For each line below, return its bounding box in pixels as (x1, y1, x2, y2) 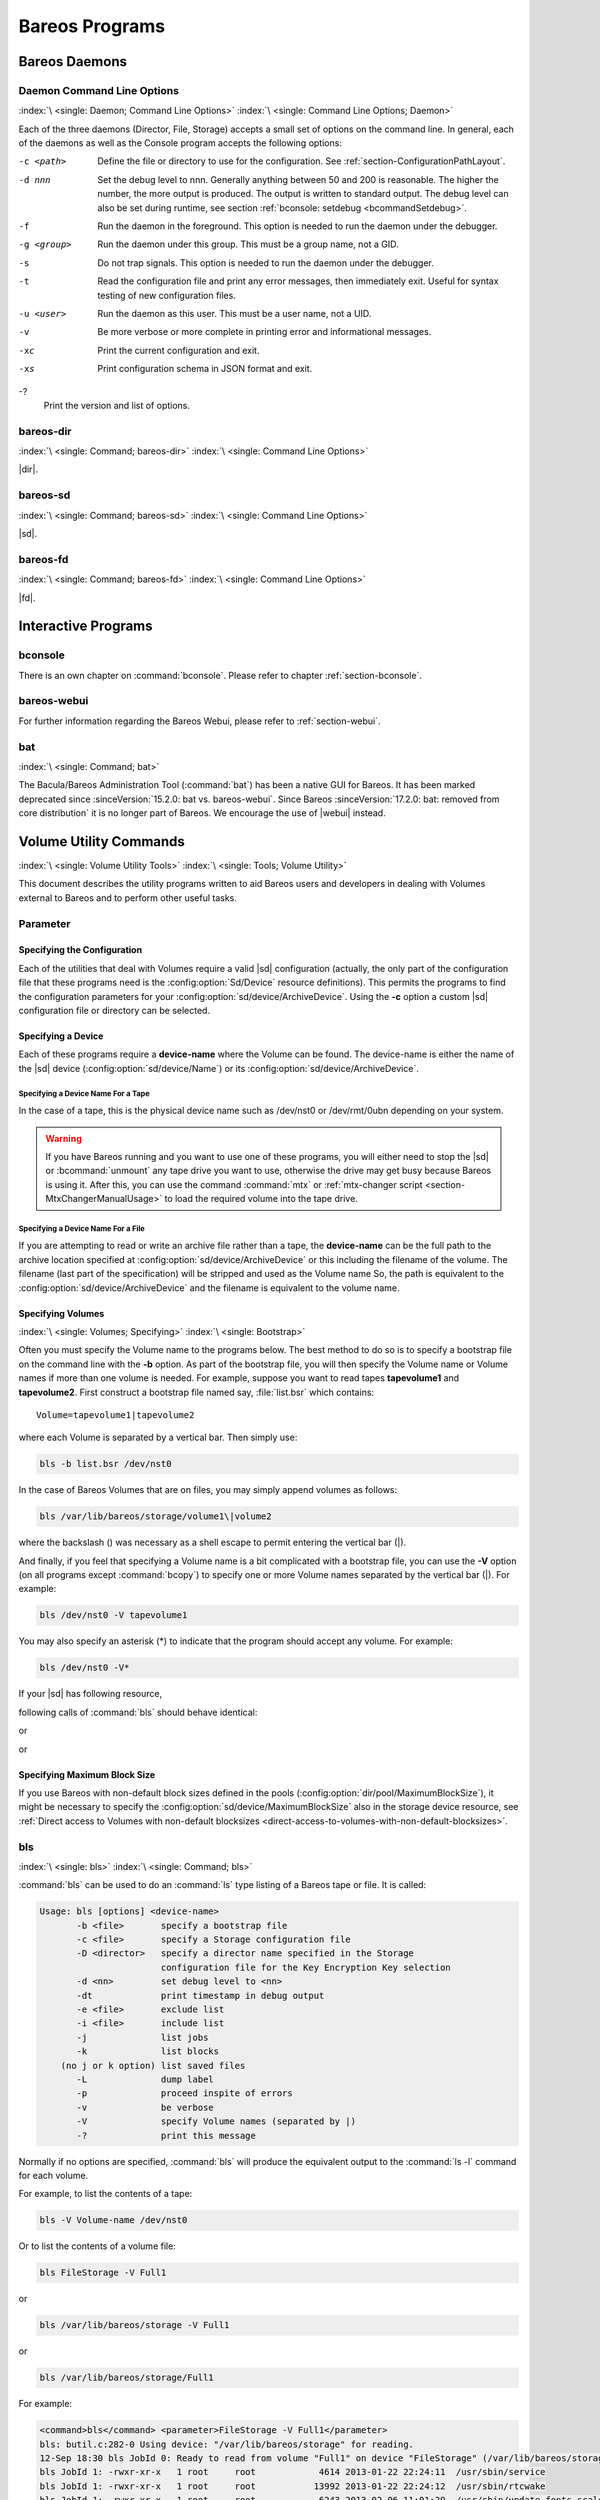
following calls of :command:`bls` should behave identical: (18, 1706, 258, 1718)
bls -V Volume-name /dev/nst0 (39, 2215, 188, 2226)
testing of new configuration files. (97, 289, 237, 301)
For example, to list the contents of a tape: (18, 2188, 193, 2200)
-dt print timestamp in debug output (76, 1990, 325, 2001)
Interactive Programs (18, 618, 154, 635)
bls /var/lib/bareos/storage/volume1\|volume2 (39, 1511, 272, 1522)
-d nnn (18, 174, 51, 185)
